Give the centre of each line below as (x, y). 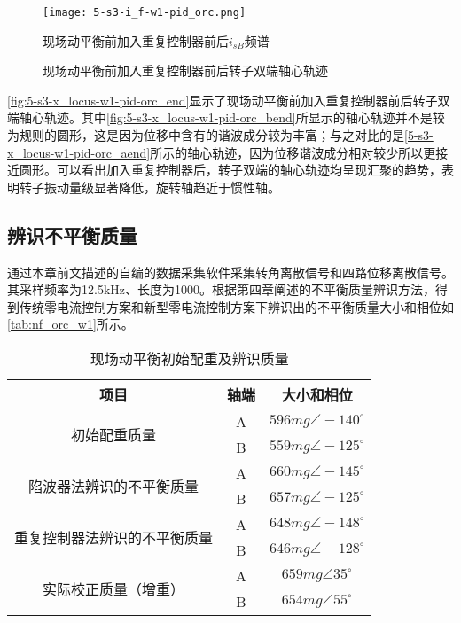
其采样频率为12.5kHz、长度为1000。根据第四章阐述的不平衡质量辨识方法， (221, 289)
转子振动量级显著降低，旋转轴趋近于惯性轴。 (149, 187)
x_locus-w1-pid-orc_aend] (79, 152)
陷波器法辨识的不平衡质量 (114, 486)
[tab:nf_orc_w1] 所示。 (70, 324)
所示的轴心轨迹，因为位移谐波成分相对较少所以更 (293, 152)
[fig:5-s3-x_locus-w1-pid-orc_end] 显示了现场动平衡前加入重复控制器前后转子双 (229, 100)
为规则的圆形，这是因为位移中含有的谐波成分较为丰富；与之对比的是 (206, 135)
